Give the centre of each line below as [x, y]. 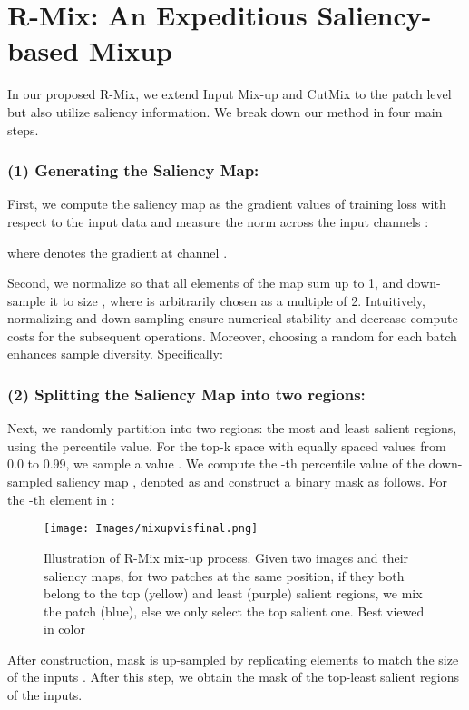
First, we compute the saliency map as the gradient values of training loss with [227, 204]
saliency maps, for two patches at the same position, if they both [224, 575]
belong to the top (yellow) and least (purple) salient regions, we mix [233, 593]
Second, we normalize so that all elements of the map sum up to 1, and [205, 283]
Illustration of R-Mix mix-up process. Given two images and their [226, 557]
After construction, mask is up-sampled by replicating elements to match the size [233, 659]
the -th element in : [61, 499]
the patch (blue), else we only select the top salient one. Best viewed [234, 611]
